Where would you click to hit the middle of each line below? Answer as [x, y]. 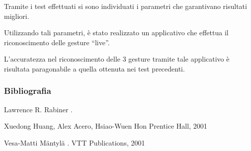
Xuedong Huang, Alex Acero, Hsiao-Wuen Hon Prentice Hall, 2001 [106, 126]
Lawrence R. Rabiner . [38, 109]
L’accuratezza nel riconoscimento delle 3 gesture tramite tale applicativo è [117, 59]
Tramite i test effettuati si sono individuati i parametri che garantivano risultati [125, 6]
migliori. [17, 16]
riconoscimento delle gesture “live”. [57, 42]
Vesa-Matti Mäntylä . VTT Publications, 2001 [75, 142]
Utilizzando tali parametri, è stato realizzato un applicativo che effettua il [116, 33]
